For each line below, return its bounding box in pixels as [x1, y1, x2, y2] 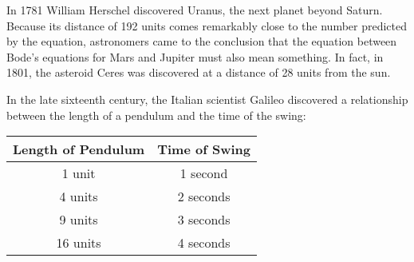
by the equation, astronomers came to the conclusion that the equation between [6, 33, 397, 50]
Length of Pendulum [13, 140, 145, 159]
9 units [59, 210, 98, 229]
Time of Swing [157, 140, 250, 159]
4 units [59, 187, 98, 206]
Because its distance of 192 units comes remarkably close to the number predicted [6, 17, 408, 34]
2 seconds [177, 187, 231, 206]
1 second [179, 164, 228, 183]
